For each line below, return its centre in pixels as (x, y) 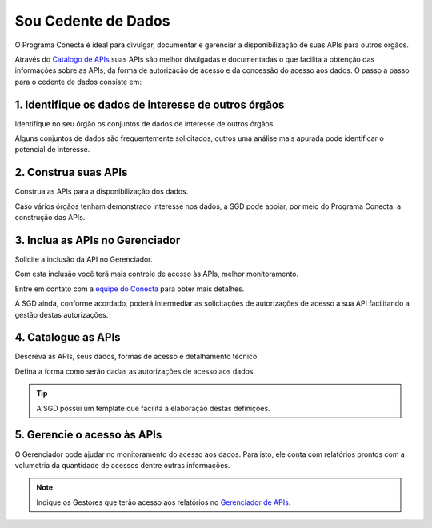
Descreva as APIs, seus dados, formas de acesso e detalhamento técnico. (137, 357)
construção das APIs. (50, 218)
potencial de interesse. (52, 150)
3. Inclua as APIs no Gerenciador (98, 240)
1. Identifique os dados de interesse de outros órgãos (150, 104)
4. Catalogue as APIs (68, 337)
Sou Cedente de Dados (92, 21)
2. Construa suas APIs (71, 172)
